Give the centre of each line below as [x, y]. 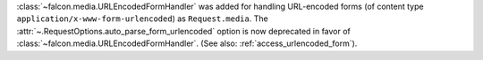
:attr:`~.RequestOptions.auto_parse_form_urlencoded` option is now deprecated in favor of [183, 31]
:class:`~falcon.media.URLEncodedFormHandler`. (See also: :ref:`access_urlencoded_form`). [187, 43]
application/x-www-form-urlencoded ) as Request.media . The [142, 19]
